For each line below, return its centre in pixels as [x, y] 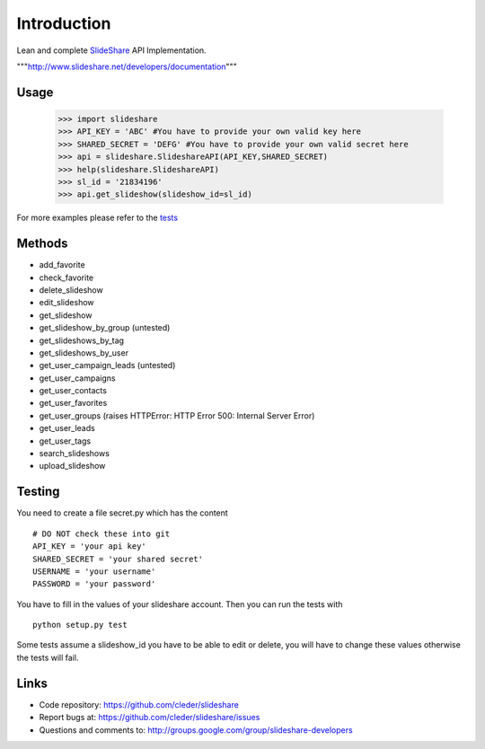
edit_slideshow [66, 303]
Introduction [64, 23]
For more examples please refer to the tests [97, 218]
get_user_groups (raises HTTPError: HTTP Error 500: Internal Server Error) [177, 415]
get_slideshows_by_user [84, 352]
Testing [38, 492]
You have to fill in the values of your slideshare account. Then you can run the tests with [180, 604]
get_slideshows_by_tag [82, 340]
